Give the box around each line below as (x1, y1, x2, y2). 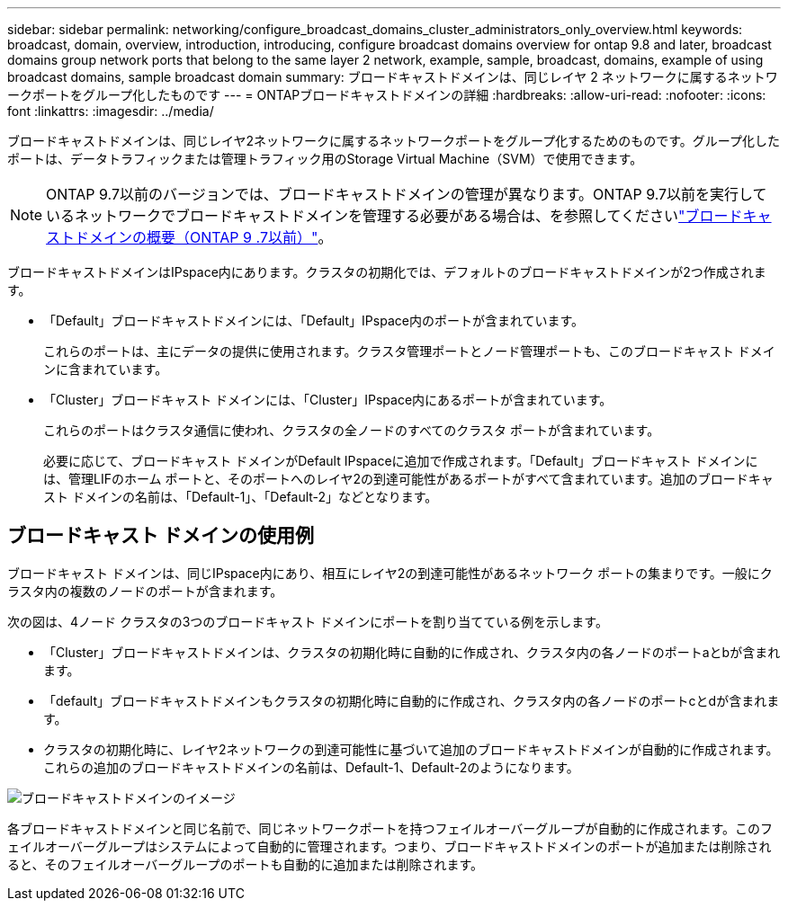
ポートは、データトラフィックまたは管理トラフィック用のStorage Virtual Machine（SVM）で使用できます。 (7, 151, 643, 166)
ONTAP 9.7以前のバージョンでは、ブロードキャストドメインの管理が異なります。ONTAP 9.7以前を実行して (46, 185, 767, 203)
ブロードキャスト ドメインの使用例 (7, 524, 314, 547)
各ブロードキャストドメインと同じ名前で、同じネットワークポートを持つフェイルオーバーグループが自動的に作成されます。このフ (7, 820, 774, 836)
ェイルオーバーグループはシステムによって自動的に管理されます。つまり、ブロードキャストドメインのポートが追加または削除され (7, 838, 772, 854)
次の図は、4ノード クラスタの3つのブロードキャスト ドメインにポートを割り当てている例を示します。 (7, 613, 608, 629)
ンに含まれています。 (43, 361, 168, 377)
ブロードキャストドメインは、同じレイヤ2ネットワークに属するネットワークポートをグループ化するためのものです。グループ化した (7, 133, 781, 148)
